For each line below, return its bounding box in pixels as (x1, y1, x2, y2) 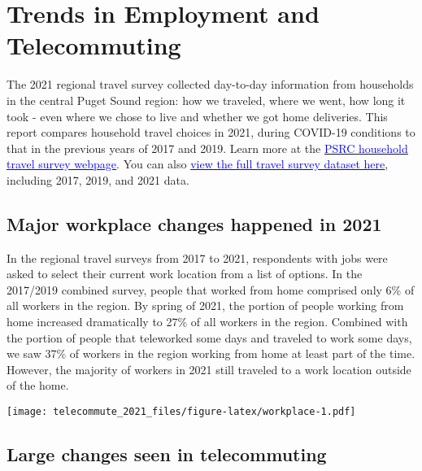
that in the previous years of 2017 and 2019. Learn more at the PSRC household (7, 139, 408, 156)
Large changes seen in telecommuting (7, 442, 327, 467)
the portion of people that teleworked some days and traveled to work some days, (7, 329, 412, 346)
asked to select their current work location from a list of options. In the (7, 265, 363, 282)
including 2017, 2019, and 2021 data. (7, 171, 189, 188)
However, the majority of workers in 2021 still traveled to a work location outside (7, 360, 411, 377)
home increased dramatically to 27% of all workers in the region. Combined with (7, 313, 408, 330)
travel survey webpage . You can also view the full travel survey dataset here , (7, 155, 389, 172)
